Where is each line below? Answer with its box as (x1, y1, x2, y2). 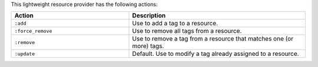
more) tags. (132, 42, 164, 50)
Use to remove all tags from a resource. (132, 27, 242, 35)
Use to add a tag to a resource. (132, 19, 218, 28)
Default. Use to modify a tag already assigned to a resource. (132, 50, 300, 58)
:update (14, 51, 35, 57)
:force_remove (14, 28, 52, 34)
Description (132, 12, 166, 20)
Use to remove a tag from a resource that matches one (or (132, 35, 294, 43)
